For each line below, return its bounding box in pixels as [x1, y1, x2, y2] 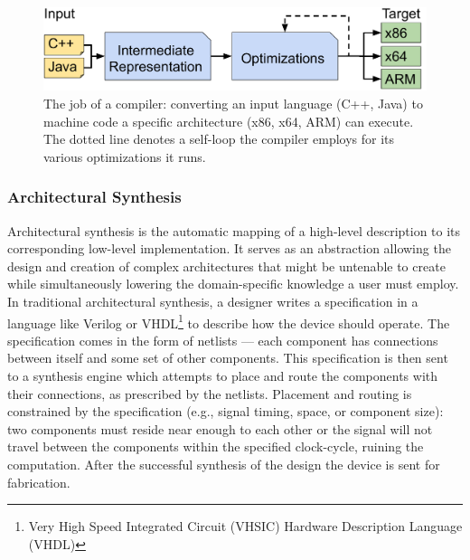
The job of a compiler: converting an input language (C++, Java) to [43, 94, 423, 113]
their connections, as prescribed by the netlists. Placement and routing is [7, 384, 412, 403]
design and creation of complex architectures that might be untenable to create [7, 256, 446, 275]
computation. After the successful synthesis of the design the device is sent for [7, 454, 440, 473]
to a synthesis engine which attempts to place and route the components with [7, 366, 437, 385]
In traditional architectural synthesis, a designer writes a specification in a [7, 291, 418, 310]
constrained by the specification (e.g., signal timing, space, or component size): [7, 402, 444, 421]
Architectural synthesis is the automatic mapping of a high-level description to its [7, 221, 461, 240]
